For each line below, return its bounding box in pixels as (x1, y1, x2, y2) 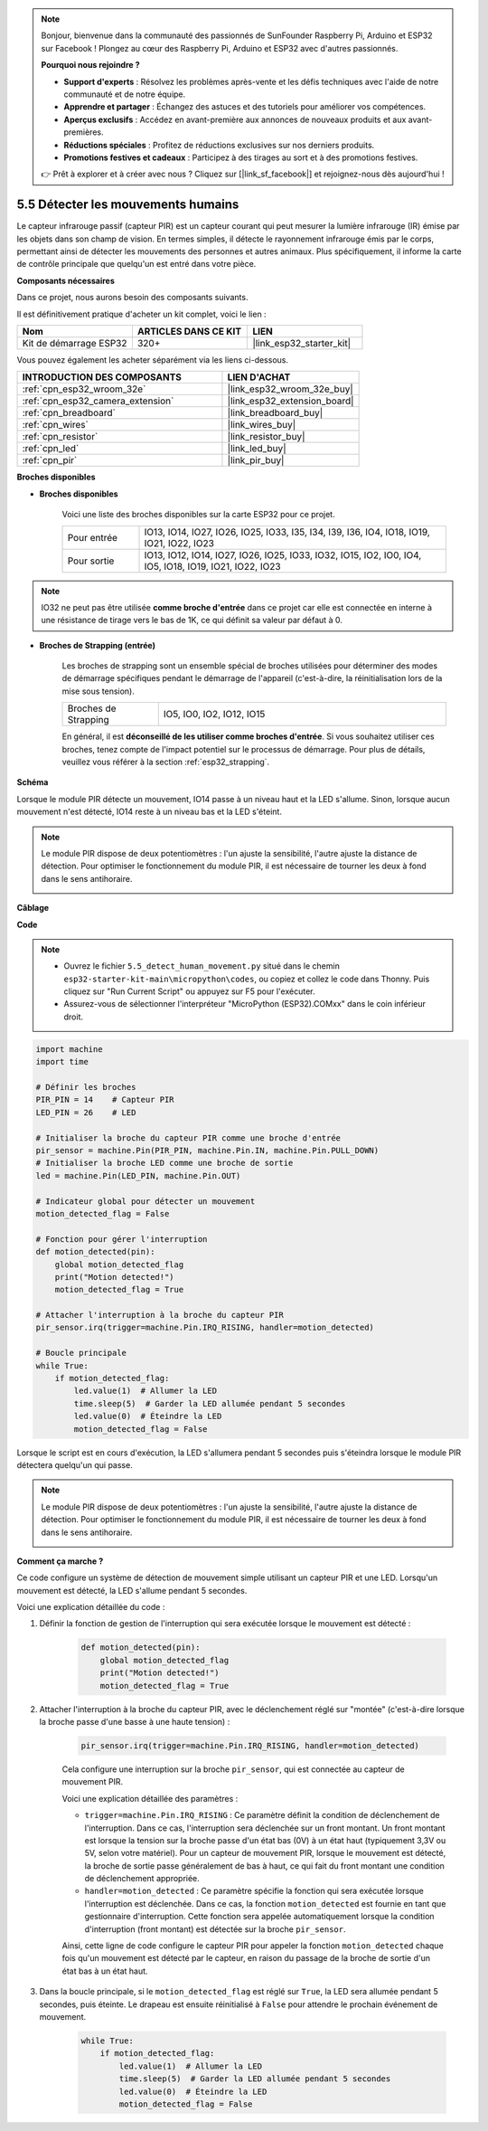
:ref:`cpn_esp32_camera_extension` (22, 394, 174, 407)
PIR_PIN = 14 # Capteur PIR (35, 1094, 175, 1105)
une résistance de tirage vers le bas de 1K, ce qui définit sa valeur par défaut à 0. (41, 615, 343, 626)
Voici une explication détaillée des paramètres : (61, 1793, 239, 1804)
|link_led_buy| (227, 442, 286, 455)
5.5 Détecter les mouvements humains (16, 197, 239, 213)
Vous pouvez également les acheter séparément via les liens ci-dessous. (16, 354, 289, 365)
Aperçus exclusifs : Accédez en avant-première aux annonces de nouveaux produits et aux (63, 114, 407, 125)
